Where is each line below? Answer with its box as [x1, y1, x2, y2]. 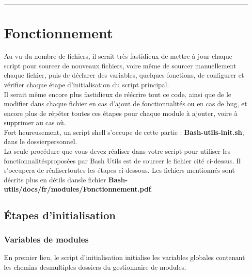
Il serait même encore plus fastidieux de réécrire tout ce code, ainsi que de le [4, 89, 232, 99]
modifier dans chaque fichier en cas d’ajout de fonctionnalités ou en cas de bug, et [4, 98, 247, 109]
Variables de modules [4, 233, 89, 245]
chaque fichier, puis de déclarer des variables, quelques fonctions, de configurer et [4, 70, 244, 80]
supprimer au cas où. [4, 117, 66, 128]
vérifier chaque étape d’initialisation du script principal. [4, 79, 169, 89]
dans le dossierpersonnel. [4, 136, 77, 146]
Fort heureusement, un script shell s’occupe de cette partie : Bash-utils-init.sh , [4, 127, 244, 137]
